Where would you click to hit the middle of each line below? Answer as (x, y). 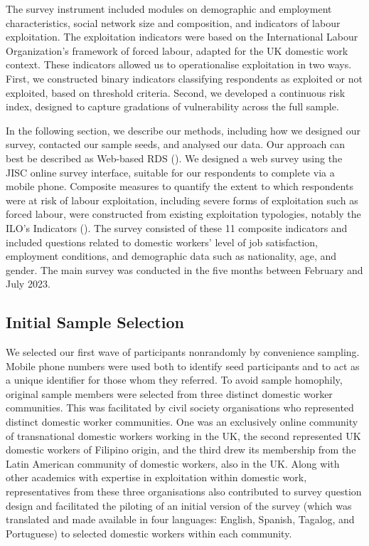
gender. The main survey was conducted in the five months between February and (184, 269)
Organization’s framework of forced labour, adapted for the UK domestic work (177, 50)
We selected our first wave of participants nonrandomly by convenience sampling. (183, 352)
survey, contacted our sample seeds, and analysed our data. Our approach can (175, 144)
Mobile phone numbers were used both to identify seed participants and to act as (183, 366)
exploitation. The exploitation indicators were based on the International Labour (182, 37)
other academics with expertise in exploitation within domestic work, (156, 477)
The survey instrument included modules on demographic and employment (169, 9)
